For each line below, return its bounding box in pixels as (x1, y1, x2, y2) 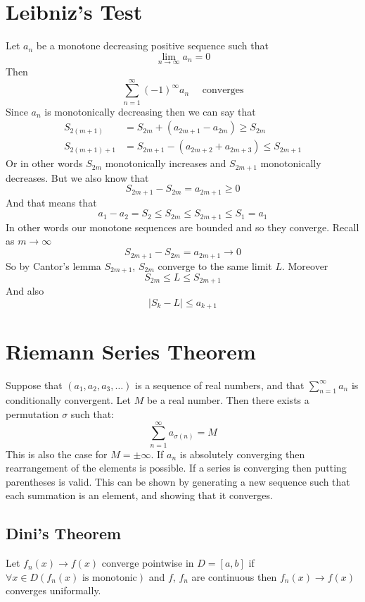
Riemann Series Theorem (6, 336, 256, 365)
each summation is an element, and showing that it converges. (6, 488, 273, 503)
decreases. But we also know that (6, 170, 149, 185)
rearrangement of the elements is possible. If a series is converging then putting (6, 460, 347, 475)
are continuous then (191, 569, 277, 584)
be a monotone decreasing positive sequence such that (36, 38, 269, 53)
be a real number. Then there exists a (146, 393, 309, 407)
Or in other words (6, 156, 83, 171)
